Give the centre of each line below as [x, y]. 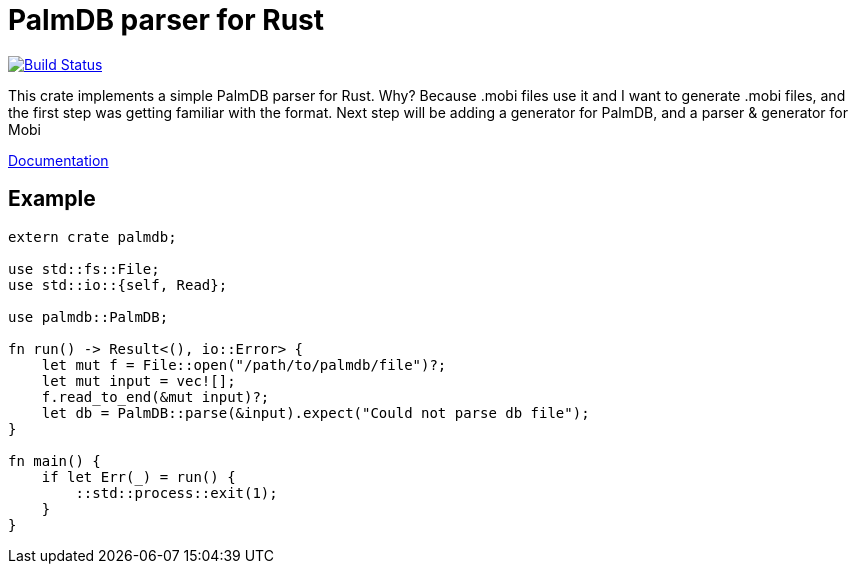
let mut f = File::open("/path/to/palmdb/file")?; [244, 364]
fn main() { [54, 460]
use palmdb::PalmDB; [88, 316]
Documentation [58, 160]
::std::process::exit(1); [176, 492]
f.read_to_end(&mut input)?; [155, 396]
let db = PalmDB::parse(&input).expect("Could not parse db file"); [315, 412]
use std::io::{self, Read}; [118, 284]
